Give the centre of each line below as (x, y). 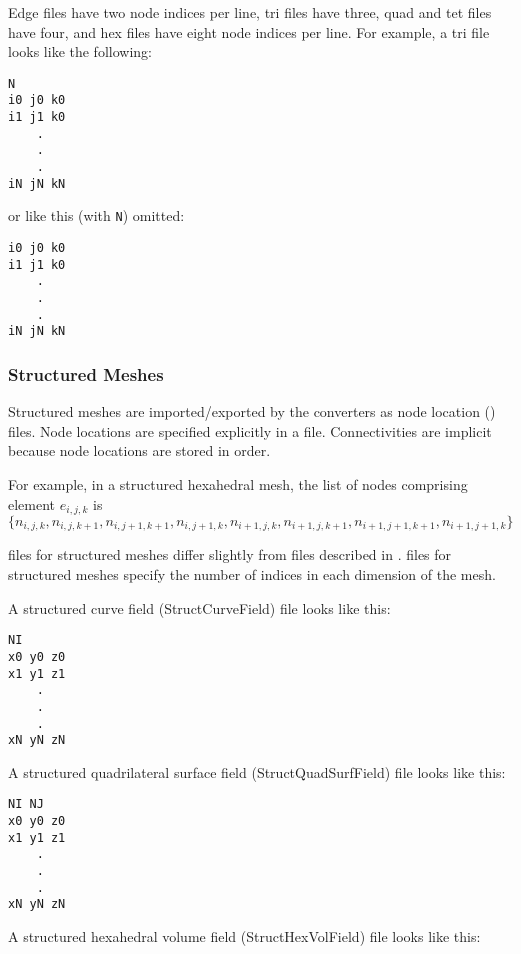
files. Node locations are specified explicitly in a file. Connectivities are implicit (250, 430)
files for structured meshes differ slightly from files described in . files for (230, 554)
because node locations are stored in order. (139, 450)
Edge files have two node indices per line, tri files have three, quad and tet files (250, 12)
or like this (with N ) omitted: (96, 215)
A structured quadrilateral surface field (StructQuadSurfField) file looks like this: (257, 771)
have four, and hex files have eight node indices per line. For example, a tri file (249, 31)
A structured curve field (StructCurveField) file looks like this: (199, 607)
